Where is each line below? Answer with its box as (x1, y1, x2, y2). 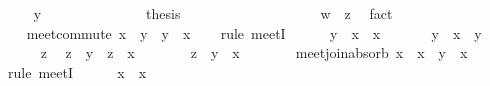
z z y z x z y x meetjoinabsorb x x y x (40, 42, 468, 63)
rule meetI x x (7, 61, 147, 82)
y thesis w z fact (33, 3, 393, 23)
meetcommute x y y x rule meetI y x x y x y (26, 22, 482, 43)
